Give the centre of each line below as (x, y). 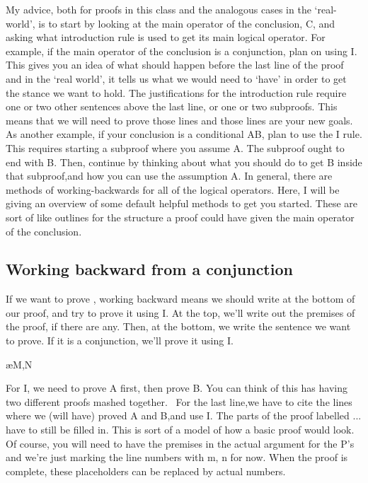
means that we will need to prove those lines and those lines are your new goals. (179, 120)
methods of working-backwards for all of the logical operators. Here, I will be (173, 189)
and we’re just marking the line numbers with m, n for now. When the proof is (177, 457)
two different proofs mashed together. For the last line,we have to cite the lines (179, 401)
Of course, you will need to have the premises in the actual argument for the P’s (180, 443)
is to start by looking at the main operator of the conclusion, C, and (187, 23)
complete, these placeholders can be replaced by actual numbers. (146, 471)
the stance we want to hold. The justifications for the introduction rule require (176, 92)
